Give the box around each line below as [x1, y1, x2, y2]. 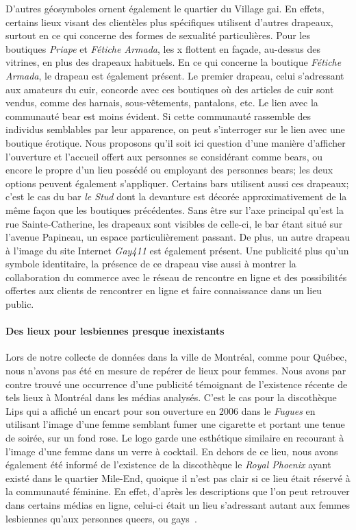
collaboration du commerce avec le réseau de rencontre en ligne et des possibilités [5, 269, 347, 284]
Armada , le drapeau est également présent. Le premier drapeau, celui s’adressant [5, 68, 344, 82]
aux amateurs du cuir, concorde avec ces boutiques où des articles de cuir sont [5, 82, 334, 96]
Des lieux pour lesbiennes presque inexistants [5, 324, 225, 338]
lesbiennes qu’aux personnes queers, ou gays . [5, 511, 197, 525]
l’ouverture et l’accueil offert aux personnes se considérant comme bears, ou [5, 149, 322, 163]
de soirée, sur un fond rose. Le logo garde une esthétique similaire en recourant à [5, 431, 344, 445]
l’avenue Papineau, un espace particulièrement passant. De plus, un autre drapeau [5, 230, 350, 244]
